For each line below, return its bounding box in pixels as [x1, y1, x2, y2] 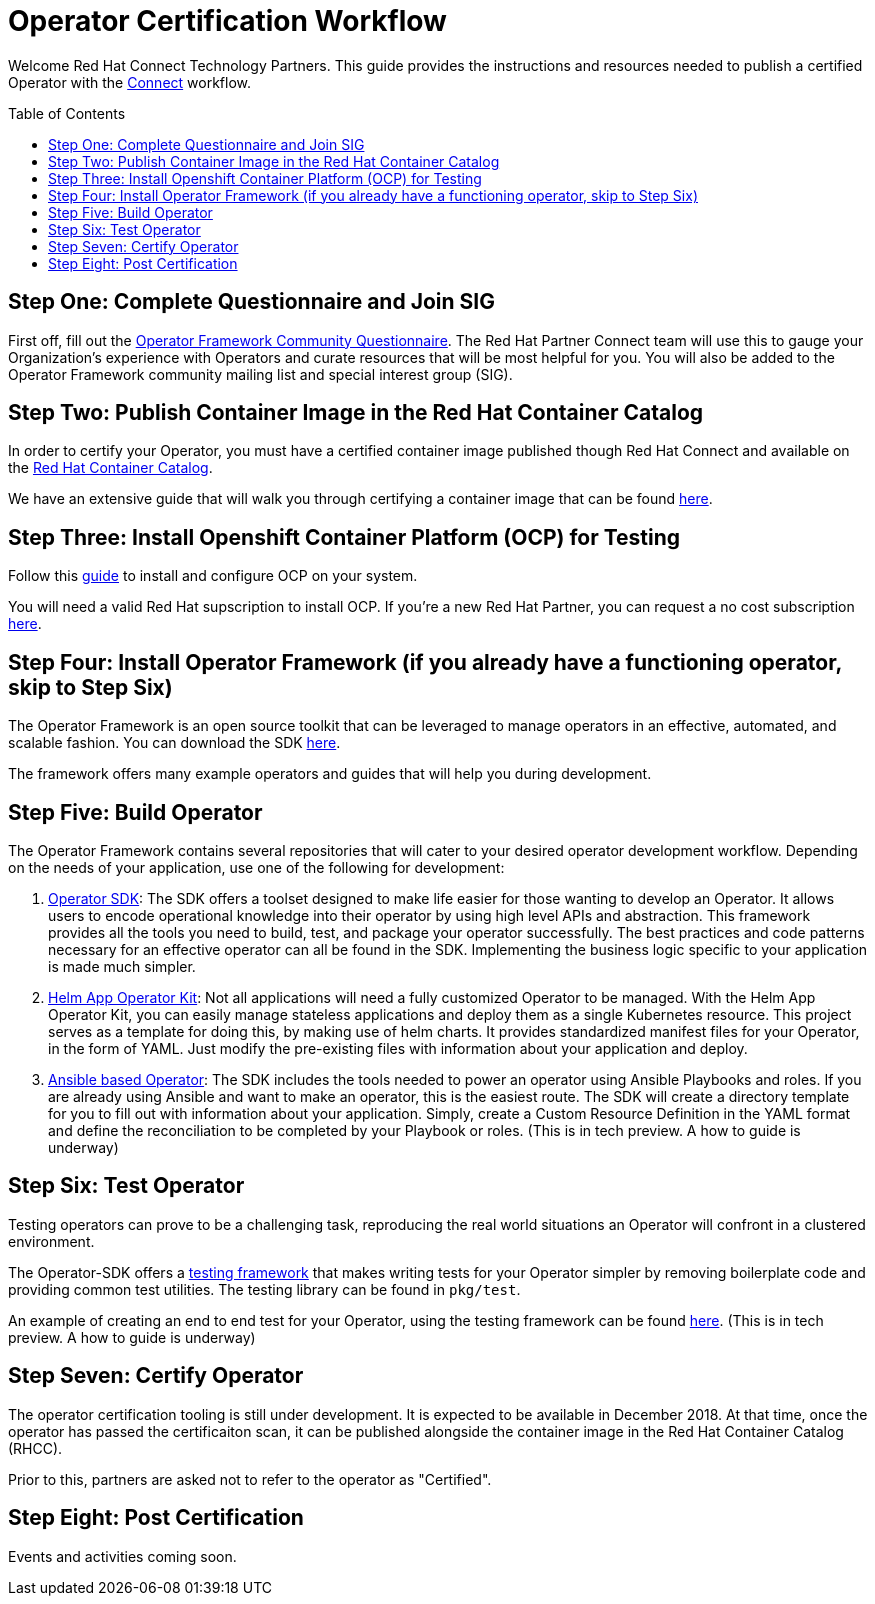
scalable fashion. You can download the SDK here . [8, 734, 341, 752]
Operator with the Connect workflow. [8, 73, 252, 91]
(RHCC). [8, 1439, 63, 1457]
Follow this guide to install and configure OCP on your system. [8, 567, 418, 585]
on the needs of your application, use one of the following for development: [8, 858, 505, 876]
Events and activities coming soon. [8, 1547, 237, 1565]
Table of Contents [8, 104, 126, 122]
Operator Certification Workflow [8, 4, 447, 38]
